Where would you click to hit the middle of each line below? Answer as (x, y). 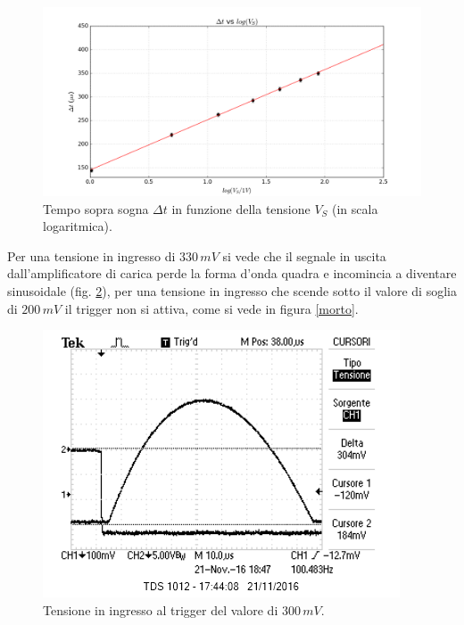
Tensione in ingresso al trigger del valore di (161, 609)
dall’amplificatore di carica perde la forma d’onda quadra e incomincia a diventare (232, 273)
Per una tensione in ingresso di (91, 255)
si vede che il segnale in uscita (304, 255)
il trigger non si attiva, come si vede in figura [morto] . (211, 308)
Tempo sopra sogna (96, 208)
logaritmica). (78, 226)
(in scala (355, 208)
